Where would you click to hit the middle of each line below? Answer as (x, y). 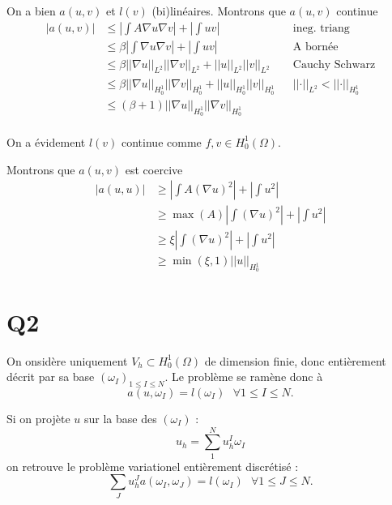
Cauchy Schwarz (334, 64)
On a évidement (46, 141)
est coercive (154, 169)
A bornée (315, 47)
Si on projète (38, 419)
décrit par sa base (51, 377)
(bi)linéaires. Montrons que (219, 11)
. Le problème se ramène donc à (244, 377)
